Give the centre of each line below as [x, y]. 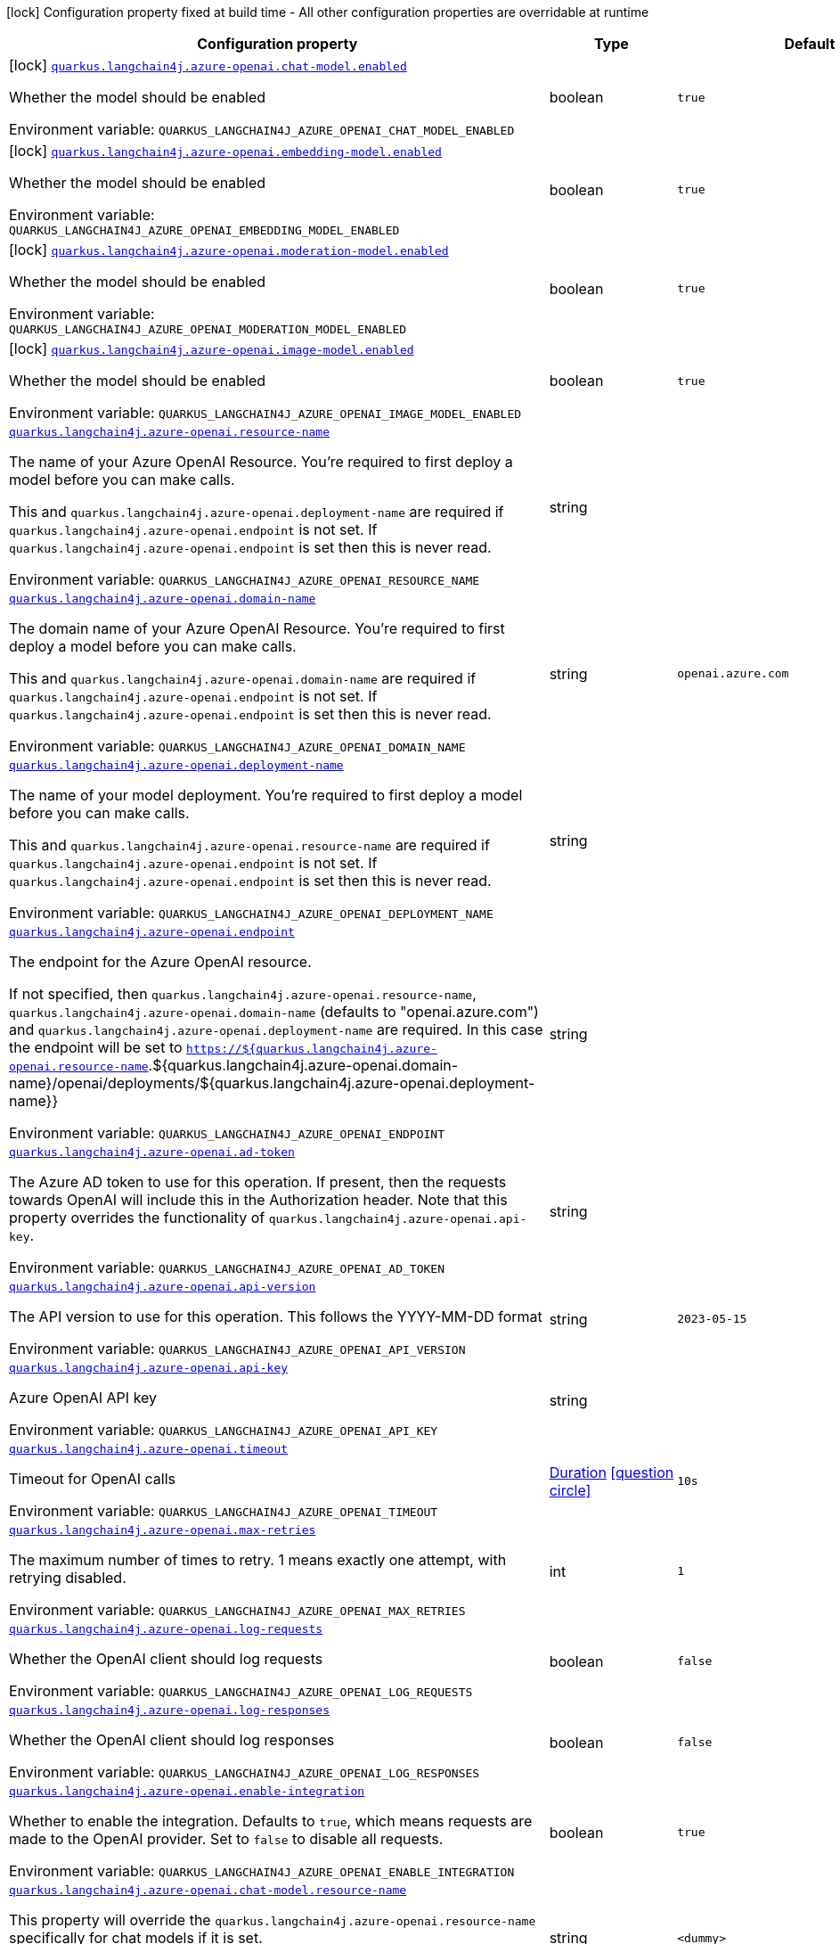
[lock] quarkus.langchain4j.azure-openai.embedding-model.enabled [225, 151]
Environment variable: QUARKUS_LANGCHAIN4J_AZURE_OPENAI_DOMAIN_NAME [237, 746]
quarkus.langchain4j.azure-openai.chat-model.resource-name [208, 1890]
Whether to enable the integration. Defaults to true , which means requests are [271, 1821]
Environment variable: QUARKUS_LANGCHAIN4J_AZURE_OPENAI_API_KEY [224, 1430]
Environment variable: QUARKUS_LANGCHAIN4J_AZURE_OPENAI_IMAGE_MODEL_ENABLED [265, 413]
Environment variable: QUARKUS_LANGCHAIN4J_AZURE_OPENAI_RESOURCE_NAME [245, 579]
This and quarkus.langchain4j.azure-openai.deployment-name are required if [257, 512]
